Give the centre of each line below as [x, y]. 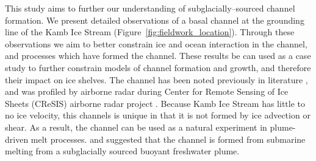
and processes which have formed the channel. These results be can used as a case [158, 56]
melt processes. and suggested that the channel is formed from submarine [168, 139]
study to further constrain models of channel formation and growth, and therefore [158, 67]
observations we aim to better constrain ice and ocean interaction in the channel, [156, 43]
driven [17, 139]
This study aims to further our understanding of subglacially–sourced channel [150, 8]
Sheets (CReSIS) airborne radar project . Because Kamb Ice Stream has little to [155, 103]
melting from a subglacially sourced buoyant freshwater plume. [122, 151]
